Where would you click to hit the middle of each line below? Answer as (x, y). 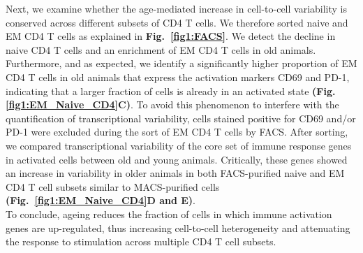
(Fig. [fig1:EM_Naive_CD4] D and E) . (101, 200)
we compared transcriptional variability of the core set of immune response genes (179, 145)
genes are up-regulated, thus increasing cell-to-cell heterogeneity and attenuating (178, 227)
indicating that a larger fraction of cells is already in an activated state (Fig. (171, 91)
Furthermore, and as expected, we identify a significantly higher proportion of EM (181, 63)
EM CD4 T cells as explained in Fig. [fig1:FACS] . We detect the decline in (171, 36)
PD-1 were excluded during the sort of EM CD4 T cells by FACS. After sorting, (177, 132)
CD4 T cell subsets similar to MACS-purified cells (113, 186)
